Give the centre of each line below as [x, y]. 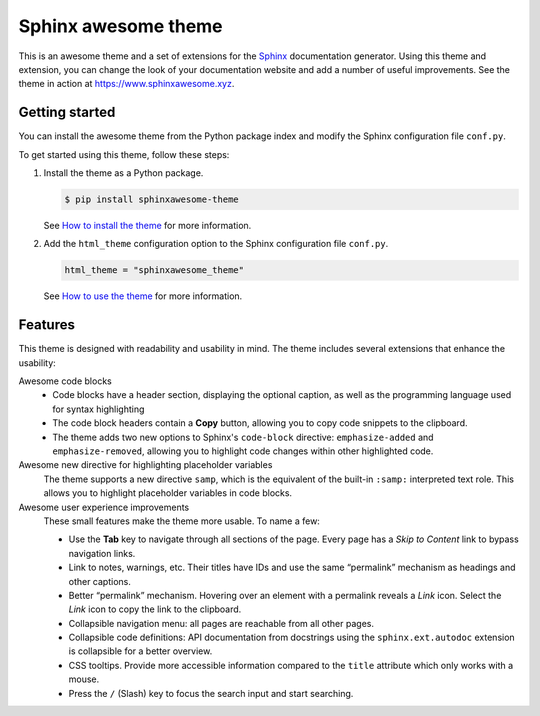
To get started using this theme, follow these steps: [124, 154]
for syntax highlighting [98, 409]
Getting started [67, 112]
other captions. [100, 581]
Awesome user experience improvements [104, 507]
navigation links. [102, 553]
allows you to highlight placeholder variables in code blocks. [168, 493]
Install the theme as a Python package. [123, 173]
